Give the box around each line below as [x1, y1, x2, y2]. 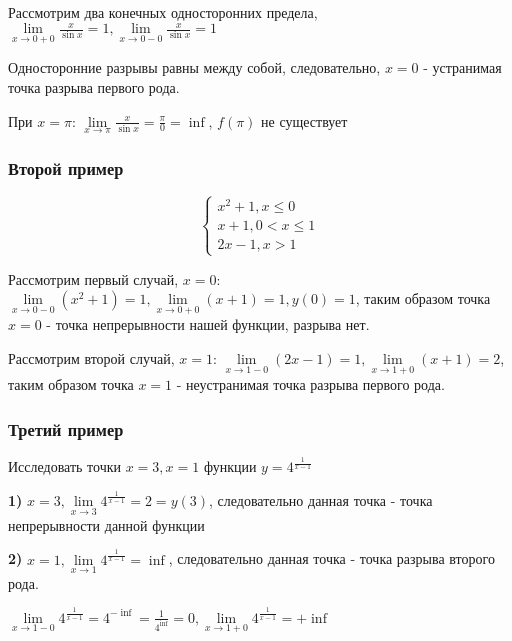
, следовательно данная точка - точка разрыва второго [168, 548, 495, 569]
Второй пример [8, 155, 124, 180]
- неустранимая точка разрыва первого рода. [176, 374, 445, 395]
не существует [261, 110, 348, 131]
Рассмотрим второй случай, [8, 348, 175, 369]
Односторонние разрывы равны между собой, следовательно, [8, 57, 381, 78]
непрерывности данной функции [8, 514, 205, 535]
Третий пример [8, 416, 124, 441]
